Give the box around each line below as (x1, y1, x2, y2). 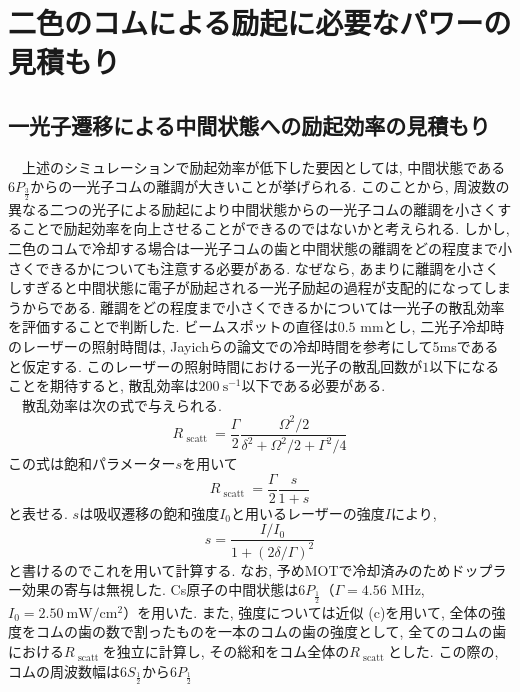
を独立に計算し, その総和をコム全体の (102, 641, 350, 662)
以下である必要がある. (241, 375, 386, 396)
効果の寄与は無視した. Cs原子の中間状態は (21, 579, 299, 600)
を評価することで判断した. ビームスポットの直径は (8, 316, 338, 337)
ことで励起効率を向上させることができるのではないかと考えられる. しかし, (21, 218, 510, 239)
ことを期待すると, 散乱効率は (8, 375, 199, 396)
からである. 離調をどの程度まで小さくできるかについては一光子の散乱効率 (21, 296, 505, 317)
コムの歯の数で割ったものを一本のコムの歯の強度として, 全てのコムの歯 (35, 621, 507, 642)
